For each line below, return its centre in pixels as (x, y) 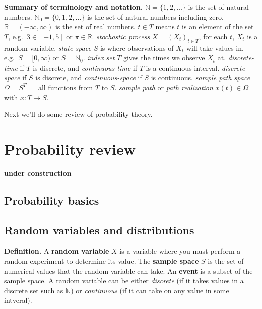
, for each (213, 36)
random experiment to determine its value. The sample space (102, 261)
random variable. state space (48, 48)
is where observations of (137, 48)
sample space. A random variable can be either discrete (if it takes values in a (124, 281)
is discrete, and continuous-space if (89, 77)
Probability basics (52, 200)
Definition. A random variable (57, 251)
